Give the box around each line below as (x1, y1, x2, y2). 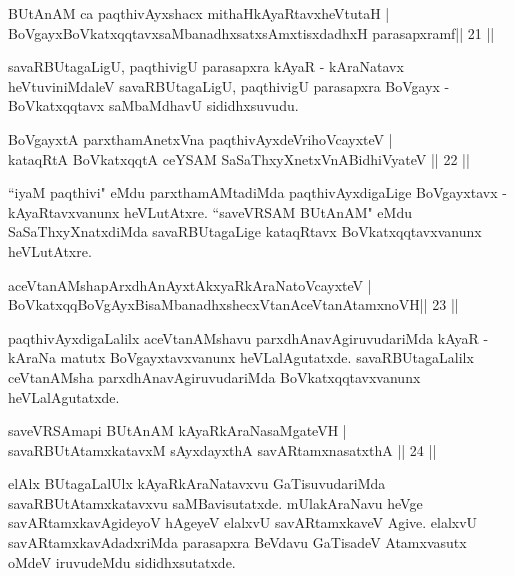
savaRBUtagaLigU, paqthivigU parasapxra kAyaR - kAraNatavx (8, 56, 404, 77)
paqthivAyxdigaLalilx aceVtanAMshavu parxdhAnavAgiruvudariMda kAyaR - (8, 327, 489, 348)
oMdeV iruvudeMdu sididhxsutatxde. (8, 551, 236, 572)
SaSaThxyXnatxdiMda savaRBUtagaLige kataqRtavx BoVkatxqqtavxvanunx (8, 221, 482, 242)
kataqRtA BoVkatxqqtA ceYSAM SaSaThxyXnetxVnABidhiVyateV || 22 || (8, 148, 470, 169)
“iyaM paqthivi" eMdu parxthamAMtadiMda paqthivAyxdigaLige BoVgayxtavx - (8, 182, 507, 203)
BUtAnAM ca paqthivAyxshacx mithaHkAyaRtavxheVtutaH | (8, 3, 390, 23)
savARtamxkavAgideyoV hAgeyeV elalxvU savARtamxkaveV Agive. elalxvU (8, 512, 478, 533)
